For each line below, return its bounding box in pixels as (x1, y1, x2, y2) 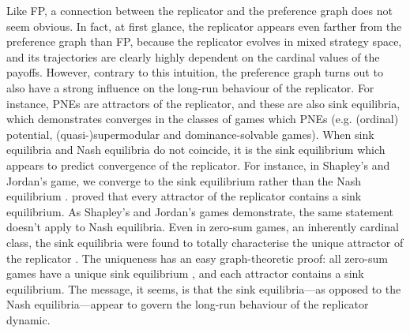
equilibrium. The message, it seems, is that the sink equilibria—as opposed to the (6, 280, 401, 297)
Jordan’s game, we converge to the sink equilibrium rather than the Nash (6, 172, 362, 189)
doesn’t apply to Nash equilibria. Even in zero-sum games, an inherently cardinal (6, 219, 399, 235)
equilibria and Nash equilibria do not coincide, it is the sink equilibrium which (6, 141, 386, 158)
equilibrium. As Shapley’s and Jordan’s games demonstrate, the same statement (6, 203, 394, 219)
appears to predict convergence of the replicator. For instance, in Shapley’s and (6, 156, 390, 173)
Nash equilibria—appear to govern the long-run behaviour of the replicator (6, 296, 369, 312)
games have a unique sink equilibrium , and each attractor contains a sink (6, 265, 364, 282)
